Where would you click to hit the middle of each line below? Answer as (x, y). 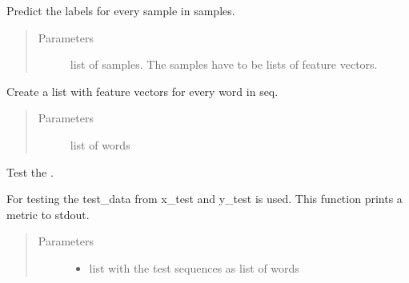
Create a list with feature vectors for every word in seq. (142, 91)
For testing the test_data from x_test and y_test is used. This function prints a (204, 199)
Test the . (30, 171)
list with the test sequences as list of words (194, 267)
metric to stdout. (48, 214)
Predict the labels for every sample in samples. (121, 10)
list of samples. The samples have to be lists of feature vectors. (224, 64)
